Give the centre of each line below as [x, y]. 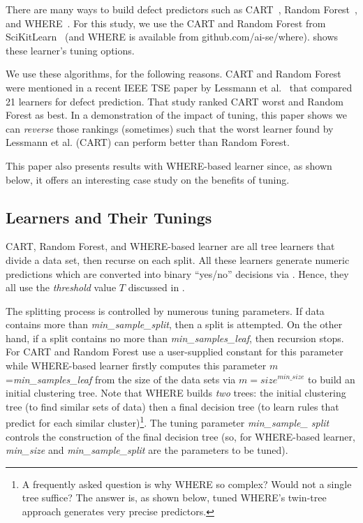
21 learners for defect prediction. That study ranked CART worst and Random [175, 101]
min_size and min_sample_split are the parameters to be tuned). [147, 450]
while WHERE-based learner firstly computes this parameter [136, 366]
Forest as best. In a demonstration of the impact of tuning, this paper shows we [176, 115]
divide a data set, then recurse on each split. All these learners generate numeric [178, 259]
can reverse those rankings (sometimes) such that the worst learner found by [170, 128]
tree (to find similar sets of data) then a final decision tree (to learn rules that [172, 406]
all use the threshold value [61, 287]
